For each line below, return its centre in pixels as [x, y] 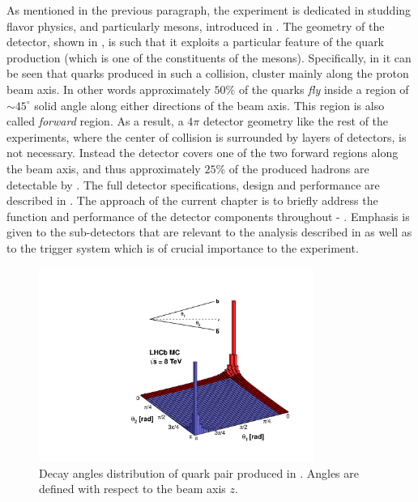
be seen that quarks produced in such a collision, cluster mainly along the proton [208, 73]
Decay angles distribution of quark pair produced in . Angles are [199, 472]
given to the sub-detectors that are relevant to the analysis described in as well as [209, 232]
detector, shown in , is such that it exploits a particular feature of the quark [196, 42]
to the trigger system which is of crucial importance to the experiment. [183, 247]
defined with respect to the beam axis [132, 489]
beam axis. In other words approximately [109, 89]
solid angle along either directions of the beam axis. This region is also [209, 105]
